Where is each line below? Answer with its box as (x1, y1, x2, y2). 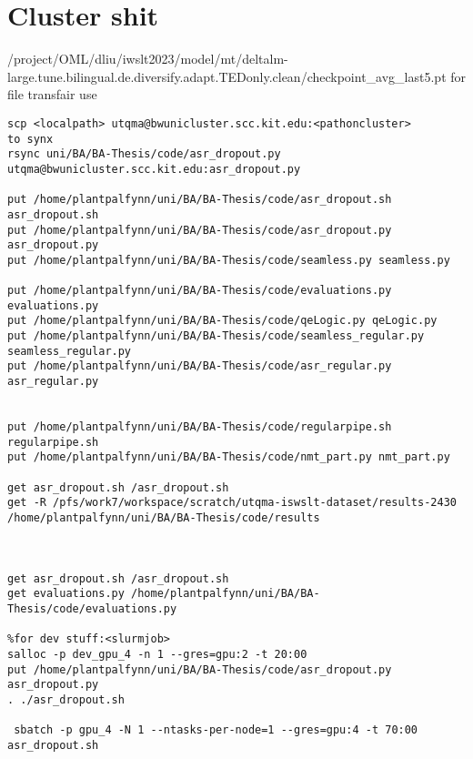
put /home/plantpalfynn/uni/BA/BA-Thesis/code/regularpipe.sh (7, 420, 392, 434)
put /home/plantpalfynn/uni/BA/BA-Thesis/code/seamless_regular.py (7, 329, 425, 343)
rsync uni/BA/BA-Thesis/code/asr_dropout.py (7, 147, 281, 161)
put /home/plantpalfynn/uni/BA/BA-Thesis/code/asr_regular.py (7, 359, 392, 373)
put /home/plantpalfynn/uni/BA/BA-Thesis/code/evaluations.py (7, 284, 392, 298)
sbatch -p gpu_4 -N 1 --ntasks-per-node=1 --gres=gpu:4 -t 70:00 (14, 724, 418, 737)
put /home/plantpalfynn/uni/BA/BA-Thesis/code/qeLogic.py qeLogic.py (7, 314, 438, 328)
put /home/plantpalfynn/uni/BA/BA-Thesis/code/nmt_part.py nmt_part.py (7, 450, 450, 464)
